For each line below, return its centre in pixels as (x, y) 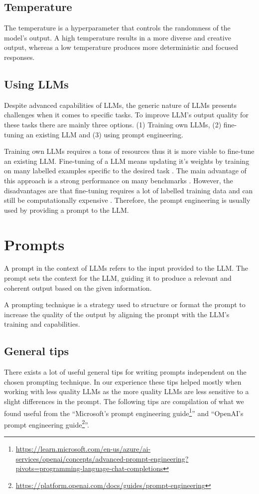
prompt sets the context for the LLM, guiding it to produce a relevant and (118, 278)
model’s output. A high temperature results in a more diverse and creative (118, 37)
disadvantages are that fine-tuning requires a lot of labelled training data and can (129, 190)
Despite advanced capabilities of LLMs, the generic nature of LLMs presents (121, 105)
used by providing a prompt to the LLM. (66, 210)
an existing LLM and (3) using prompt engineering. (105, 134)
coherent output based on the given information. (78, 287)
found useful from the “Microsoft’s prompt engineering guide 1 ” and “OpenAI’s (124, 412)
